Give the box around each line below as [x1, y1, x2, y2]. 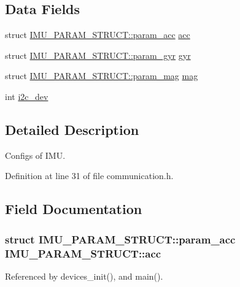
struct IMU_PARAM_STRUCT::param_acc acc [5, 28, 190, 41]
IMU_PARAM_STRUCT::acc [5, 245, 161, 261]
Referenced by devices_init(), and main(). [5, 269, 163, 282]
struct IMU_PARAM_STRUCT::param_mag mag [5, 69, 198, 82]
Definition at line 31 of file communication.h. [5, 169, 174, 182]
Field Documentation [5, 199, 142, 218]
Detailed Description [5, 120, 139, 139]
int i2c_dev [5, 90, 48, 102]
